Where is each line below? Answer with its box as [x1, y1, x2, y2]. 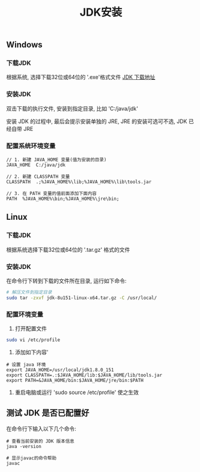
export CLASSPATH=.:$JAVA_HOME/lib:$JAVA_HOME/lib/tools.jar [6, 372, 163, 378]
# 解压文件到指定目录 [6, 289, 52, 295]
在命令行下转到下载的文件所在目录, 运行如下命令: [6, 277, 127, 285]
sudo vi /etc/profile [6, 337, 61, 343]
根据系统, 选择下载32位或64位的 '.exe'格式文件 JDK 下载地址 [6, 73, 156, 81]
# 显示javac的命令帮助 [6, 455, 57, 461]
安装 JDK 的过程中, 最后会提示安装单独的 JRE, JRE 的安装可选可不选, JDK [6, 118, 187, 125]
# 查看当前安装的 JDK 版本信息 [6, 438, 74, 444]
